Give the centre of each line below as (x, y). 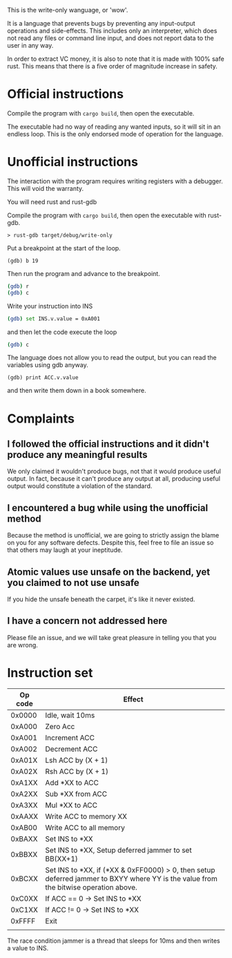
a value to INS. (28, 948)
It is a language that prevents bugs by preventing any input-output (101, 23)
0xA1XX (24, 782)
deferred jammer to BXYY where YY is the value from (131, 878)
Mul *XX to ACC (71, 805)
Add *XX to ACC (72, 782)
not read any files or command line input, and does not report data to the (110, 38)
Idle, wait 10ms (70, 715)
